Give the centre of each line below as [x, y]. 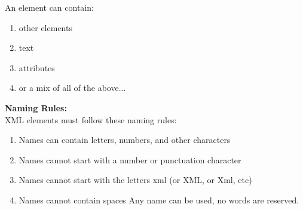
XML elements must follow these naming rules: [91, 119]
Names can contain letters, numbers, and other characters [125, 140]
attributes [37, 67]
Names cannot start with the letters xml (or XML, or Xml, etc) [135, 180]
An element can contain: [49, 7]
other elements [45, 27]
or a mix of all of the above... [72, 88]
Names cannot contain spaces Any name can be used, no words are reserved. [159, 200]
